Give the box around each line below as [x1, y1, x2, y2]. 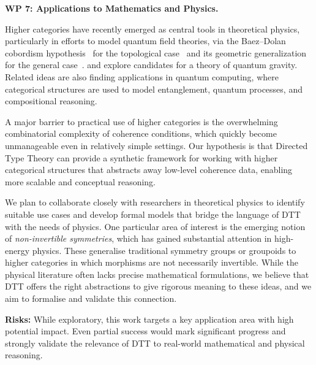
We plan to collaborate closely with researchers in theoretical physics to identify [5, 196, 305, 209]
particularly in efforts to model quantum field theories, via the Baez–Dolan [5, 34, 286, 47]
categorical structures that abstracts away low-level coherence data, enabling [5, 163, 293, 176]
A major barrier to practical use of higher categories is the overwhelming [5, 115, 278, 128]
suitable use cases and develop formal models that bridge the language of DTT [5, 207, 301, 220]
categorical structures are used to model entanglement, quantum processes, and [5, 82, 303, 95]
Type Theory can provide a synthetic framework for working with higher [5, 151, 278, 164]
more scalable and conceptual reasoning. [5, 175, 156, 188]
